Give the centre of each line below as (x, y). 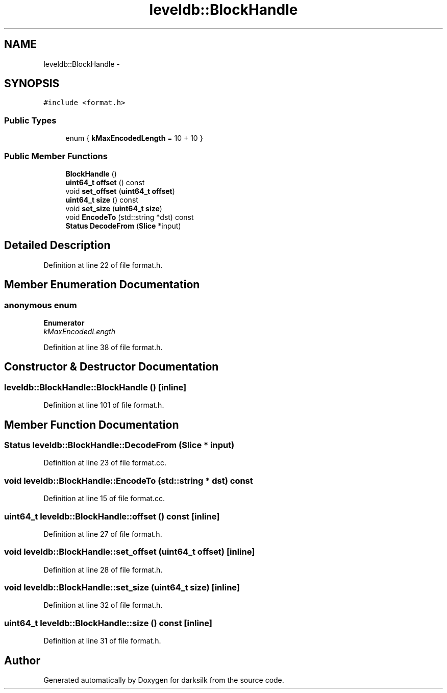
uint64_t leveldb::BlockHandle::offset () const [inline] (112, 516)
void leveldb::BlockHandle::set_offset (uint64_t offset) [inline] (130, 552)
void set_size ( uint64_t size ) (114, 208)
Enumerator (64, 323)
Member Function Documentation (92, 425)
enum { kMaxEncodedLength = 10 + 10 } (134, 138)
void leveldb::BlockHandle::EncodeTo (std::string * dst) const (129, 480)
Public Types (30, 120)
